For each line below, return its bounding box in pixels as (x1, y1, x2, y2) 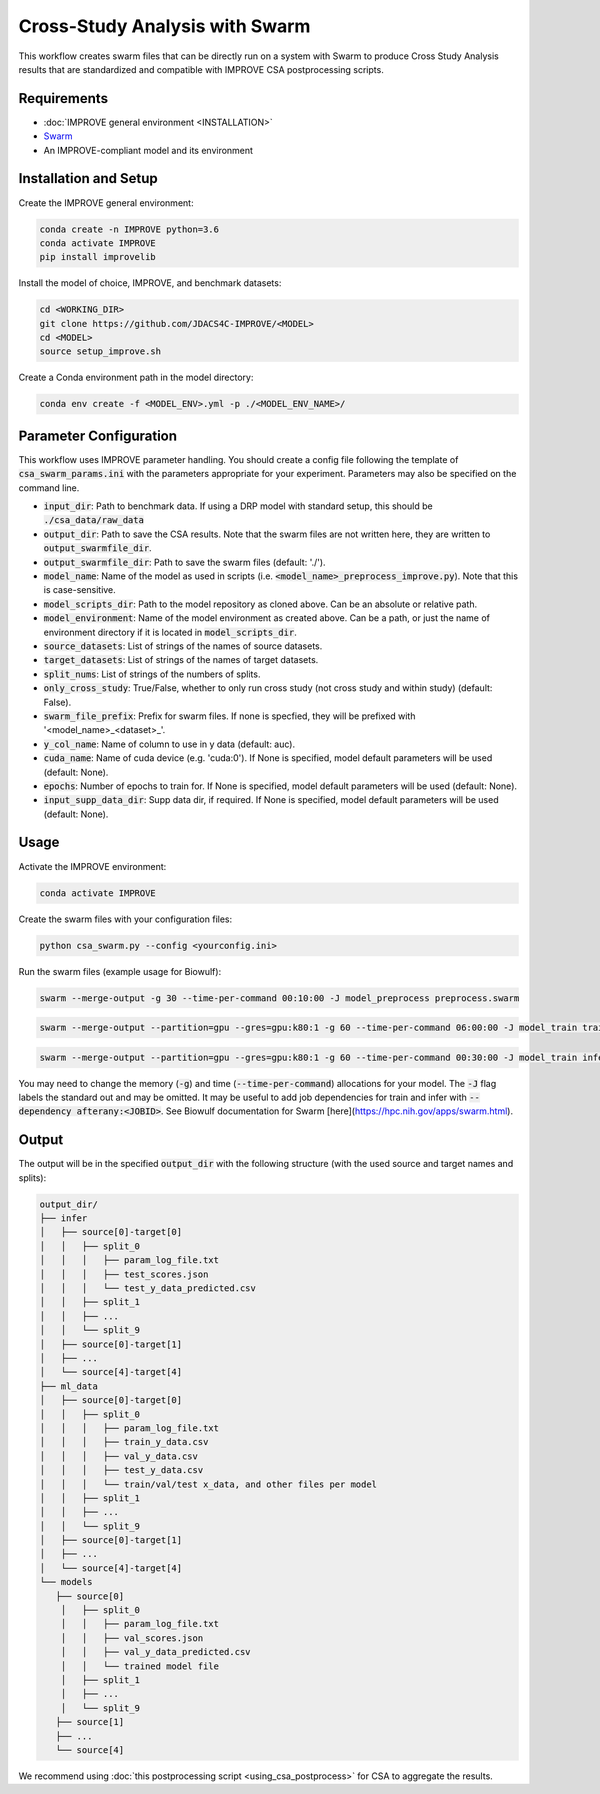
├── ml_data (39, 1380, 99, 1392)
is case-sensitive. (43, 584, 117, 596)
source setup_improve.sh (39, 346, 162, 357)
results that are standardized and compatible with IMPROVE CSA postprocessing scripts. (18, 63, 384, 75)
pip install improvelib (39, 251, 157, 263)
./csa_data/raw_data (43, 515, 145, 526)
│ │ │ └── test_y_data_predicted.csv (39, 1283, 257, 1294)
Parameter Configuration (18, 427, 178, 444)
